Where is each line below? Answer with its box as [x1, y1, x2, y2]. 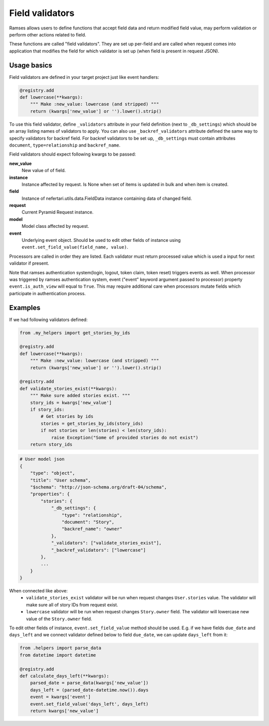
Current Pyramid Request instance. [21, 209, 94, 215]
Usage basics [9, 61, 52, 69]
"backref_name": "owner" [61, 526, 123, 532]
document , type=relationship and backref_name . [9, 142, 121, 148]
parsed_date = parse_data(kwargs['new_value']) [30, 680, 149, 686]
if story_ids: [30, 406, 65, 412]
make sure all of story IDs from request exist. [26, 601, 119, 608]
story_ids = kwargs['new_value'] [30, 399, 112, 405]
